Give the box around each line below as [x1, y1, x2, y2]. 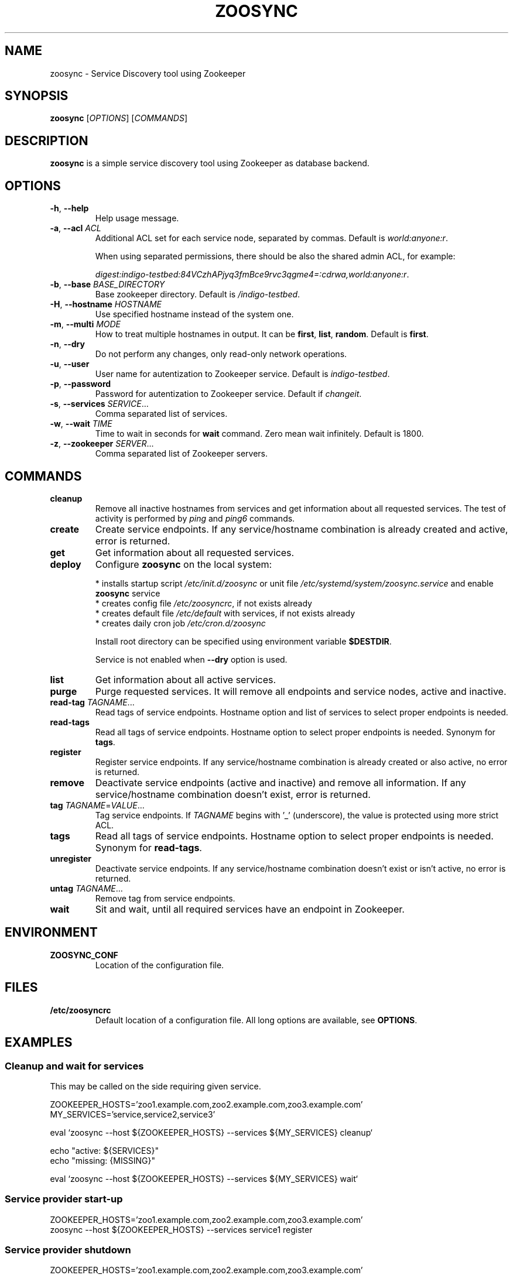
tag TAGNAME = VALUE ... [50, 800, 145, 810]
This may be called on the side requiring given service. [50, 1081, 261, 1091]
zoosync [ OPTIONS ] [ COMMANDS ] [50, 113, 188, 124]
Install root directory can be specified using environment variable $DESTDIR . [95, 636, 392, 646]
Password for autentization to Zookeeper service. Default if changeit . [95, 389, 362, 399]
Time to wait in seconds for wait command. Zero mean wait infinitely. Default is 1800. [95, 429, 424, 439]
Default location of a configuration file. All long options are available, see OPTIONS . [95, 1014, 418, 1025]
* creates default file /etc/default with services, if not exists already [95, 608, 355, 618]
